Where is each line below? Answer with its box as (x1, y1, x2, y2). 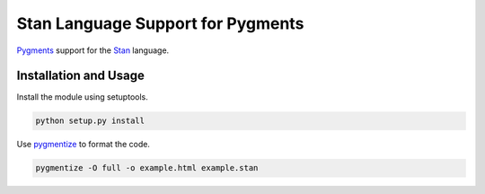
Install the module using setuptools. (16, 92, 148, 102)
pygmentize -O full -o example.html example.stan (35, 163, 259, 173)
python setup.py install (35, 116, 145, 126)
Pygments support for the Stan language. (16, 45, 170, 56)
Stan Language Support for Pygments (16, 13, 304, 33)
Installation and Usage (16, 68, 145, 84)
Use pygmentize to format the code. (16, 139, 150, 150)
